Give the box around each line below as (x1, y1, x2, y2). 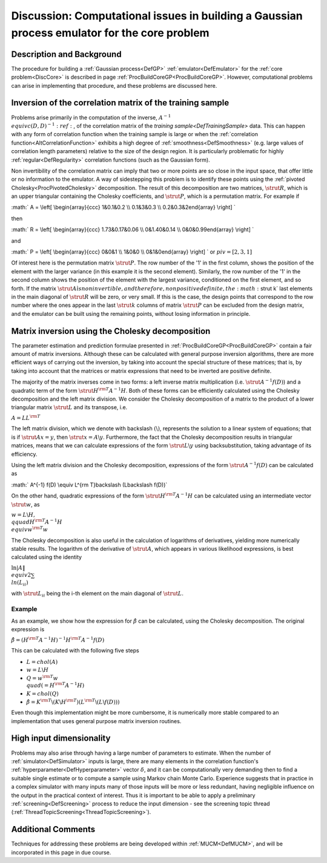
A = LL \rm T (11, 413, 41, 421)
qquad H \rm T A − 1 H (11, 517, 62, 526)
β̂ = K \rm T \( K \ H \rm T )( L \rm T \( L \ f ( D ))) (26, 698, 121, 705)
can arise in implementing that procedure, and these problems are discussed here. (11, 82, 217, 89)
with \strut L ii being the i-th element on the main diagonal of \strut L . (11, 589, 184, 599)
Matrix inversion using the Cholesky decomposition (11, 326, 211, 336)
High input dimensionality (11, 733, 111, 744)
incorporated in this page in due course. (11, 848, 111, 856)
